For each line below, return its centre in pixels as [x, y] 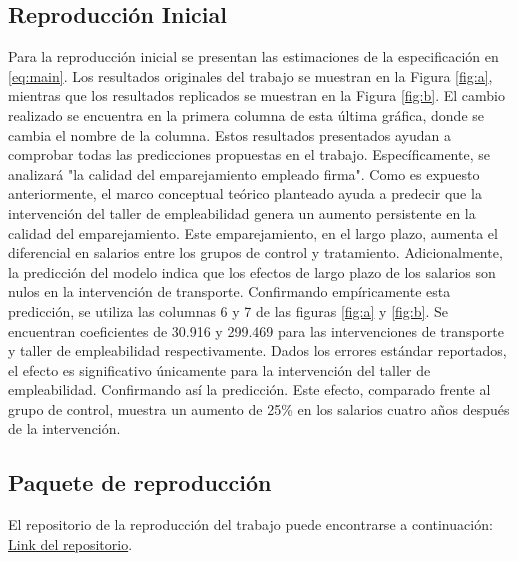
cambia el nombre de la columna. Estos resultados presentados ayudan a [229, 134]
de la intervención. [64, 428]
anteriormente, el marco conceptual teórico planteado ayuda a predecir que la [245, 193]
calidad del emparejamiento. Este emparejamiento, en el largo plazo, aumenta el [253, 232]
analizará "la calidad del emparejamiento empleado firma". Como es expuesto [244, 173]
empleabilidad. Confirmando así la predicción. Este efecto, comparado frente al [249, 389]
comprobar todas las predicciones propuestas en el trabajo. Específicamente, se [249, 154]
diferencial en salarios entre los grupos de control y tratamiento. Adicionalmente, [255, 252]
